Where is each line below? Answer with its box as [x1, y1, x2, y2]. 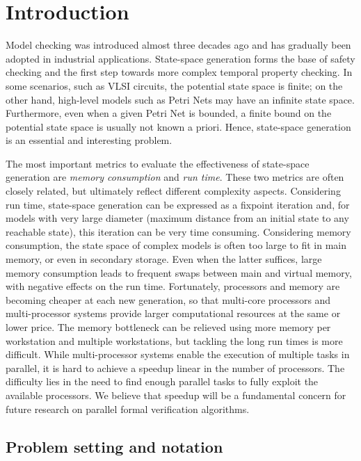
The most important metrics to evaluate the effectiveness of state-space [6, 156, 310, 170]
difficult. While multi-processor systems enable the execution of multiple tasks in [6, 347, 350, 362]
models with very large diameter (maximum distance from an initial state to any [6, 211, 349, 225]
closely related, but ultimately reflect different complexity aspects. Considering [6, 184, 341, 198]
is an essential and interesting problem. [6, 133, 173, 147]
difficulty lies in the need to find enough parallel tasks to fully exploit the [6, 374, 319, 389]
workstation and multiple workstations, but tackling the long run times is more [6, 333, 343, 348]
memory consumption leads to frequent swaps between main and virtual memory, [6, 265, 352, 280]
